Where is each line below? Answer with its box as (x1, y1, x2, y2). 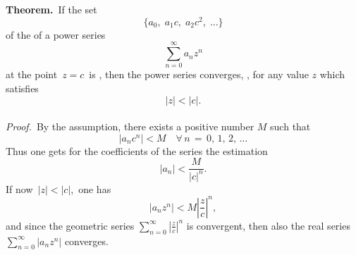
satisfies (6, 80, 39, 95)
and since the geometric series (6, 218, 135, 232)
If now (6, 181, 33, 196)
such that (270, 119, 311, 134)
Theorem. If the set (6, 2, 97, 16)
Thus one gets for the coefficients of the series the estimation (6, 143, 268, 158)
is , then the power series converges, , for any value (89, 67, 309, 82)
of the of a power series (6, 27, 106, 42)
